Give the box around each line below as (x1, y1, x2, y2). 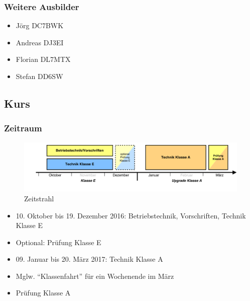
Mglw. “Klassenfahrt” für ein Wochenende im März (16, 270, 174, 281)
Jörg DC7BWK (16, 20, 64, 31)
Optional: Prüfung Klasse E (16, 237, 101, 247)
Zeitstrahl (24, 193, 54, 203)
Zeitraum (4, 122, 42, 134)
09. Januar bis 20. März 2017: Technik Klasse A (16, 254, 163, 264)
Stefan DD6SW (16, 71, 63, 81)
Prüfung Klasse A (16, 287, 71, 298)
